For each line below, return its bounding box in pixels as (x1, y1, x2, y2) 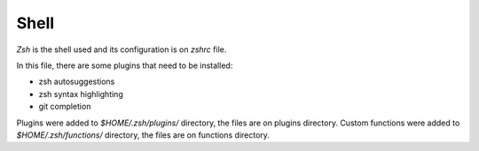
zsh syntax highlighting (38, 88, 123, 99)
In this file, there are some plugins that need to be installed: (16, 60, 233, 71)
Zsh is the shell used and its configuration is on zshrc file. (16, 44, 227, 55)
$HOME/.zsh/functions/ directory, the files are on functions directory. (16, 129, 271, 140)
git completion (38, 102, 91, 112)
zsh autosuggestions (38, 76, 115, 87)
